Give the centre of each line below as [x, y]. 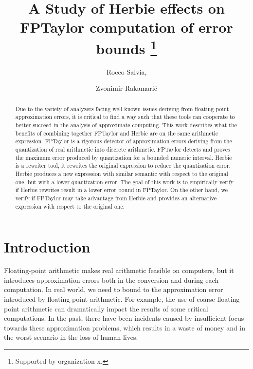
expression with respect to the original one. [70, 206]
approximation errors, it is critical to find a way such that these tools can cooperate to [125, 117]
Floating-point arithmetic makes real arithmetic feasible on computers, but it [119, 270]
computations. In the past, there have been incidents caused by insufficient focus [124, 318]
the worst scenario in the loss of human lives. [71, 337]
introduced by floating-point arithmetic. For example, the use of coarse [109, 299]
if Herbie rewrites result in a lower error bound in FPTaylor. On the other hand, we [121, 190]
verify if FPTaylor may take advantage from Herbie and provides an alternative [116, 198]
